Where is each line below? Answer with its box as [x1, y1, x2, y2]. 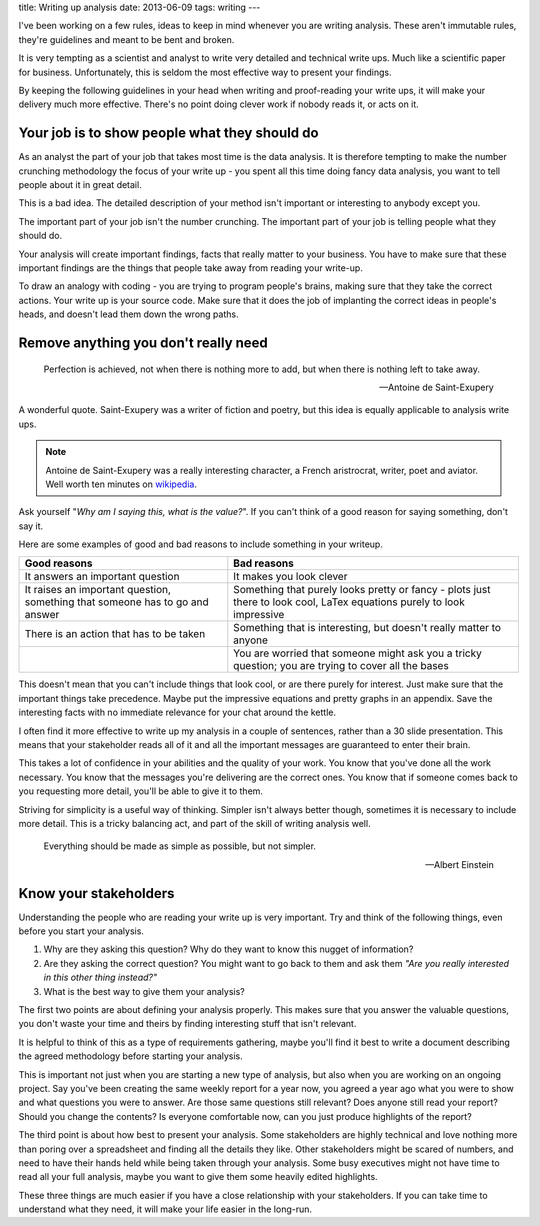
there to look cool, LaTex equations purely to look [233, 595, 465, 609]
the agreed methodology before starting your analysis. [18, 1050, 244, 1062]
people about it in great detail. [18, 179, 142, 191]
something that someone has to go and [24, 595, 209, 609]
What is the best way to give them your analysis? [43, 985, 245, 997]
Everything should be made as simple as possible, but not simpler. [43, 840, 317, 852]
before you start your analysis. [18, 925, 145, 937]
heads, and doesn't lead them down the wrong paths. [18, 308, 239, 320]
